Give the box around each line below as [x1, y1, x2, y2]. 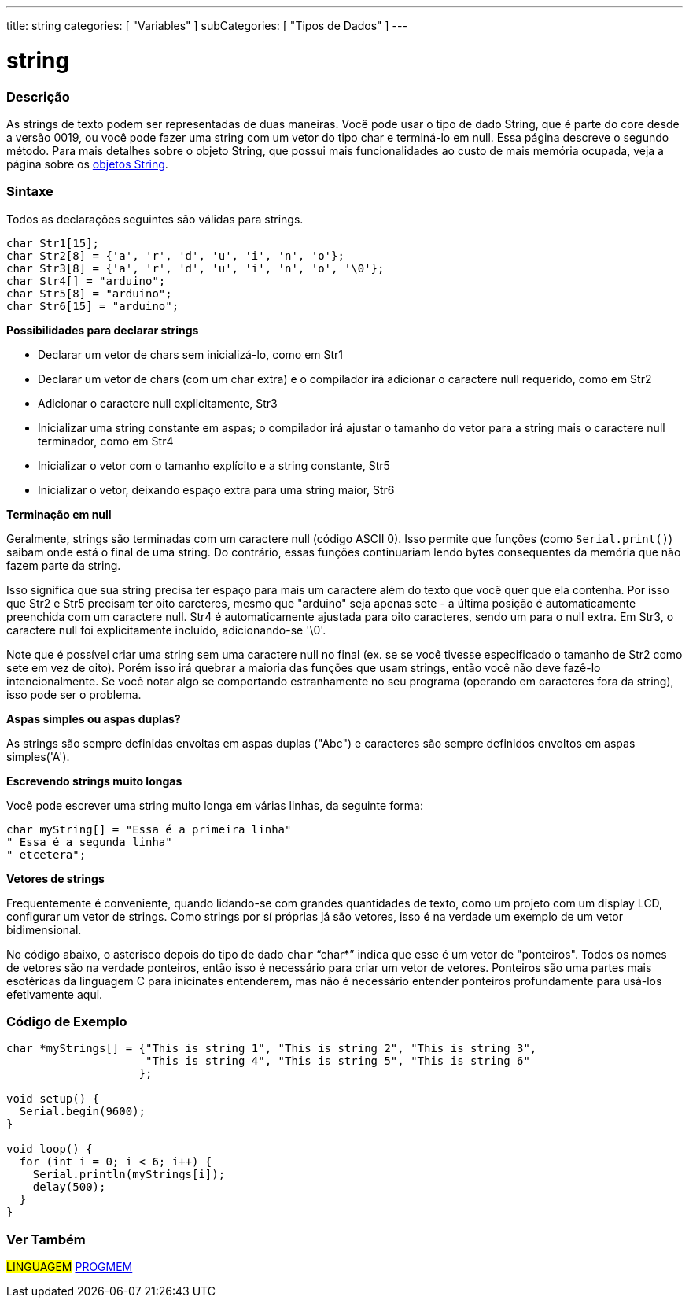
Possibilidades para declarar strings [6, 323, 199, 337]
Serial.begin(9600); [19, 1105, 146, 1118]
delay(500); [32, 1180, 106, 1194]
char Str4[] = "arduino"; [6, 274, 166, 287]
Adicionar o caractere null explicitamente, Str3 [38, 396, 278, 410]
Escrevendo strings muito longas [6, 774, 182, 788]
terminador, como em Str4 [38, 434, 174, 448]
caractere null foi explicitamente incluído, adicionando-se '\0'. [6, 622, 326, 637]
